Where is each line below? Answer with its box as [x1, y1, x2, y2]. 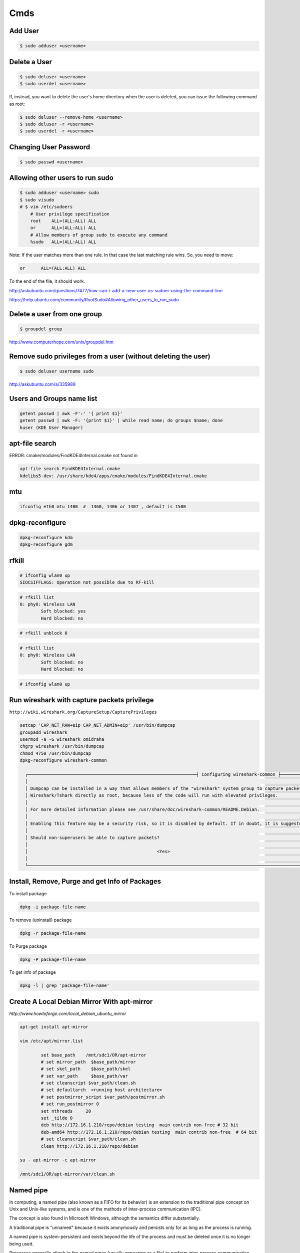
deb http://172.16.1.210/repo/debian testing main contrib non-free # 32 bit [40, 1122, 239, 1128]
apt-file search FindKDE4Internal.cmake [19, 466, 120, 472]
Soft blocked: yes [40, 608, 86, 614]
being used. [9, 1240, 34, 1246]
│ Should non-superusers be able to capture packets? [25, 834, 160, 841]
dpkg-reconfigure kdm [19, 534, 73, 540]
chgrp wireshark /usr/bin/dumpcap [19, 743, 104, 749]
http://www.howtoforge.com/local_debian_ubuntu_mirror [9, 1010, 126, 1016]
